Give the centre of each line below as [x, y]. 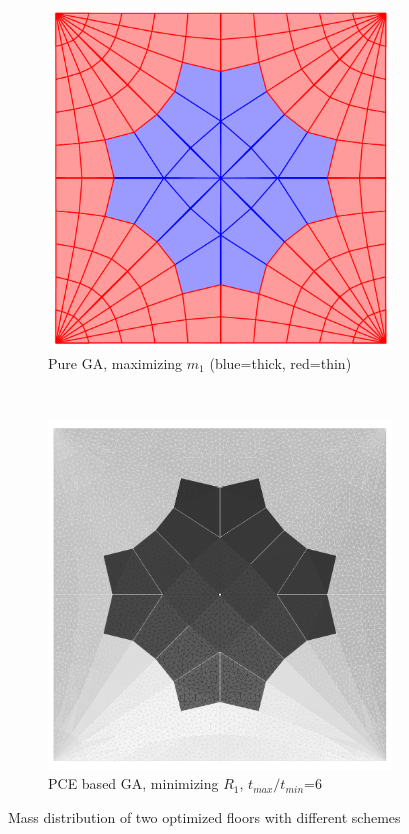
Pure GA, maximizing [115, 362]
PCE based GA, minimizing [133, 783]
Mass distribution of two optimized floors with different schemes [204, 817]
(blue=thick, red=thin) [280, 362]
